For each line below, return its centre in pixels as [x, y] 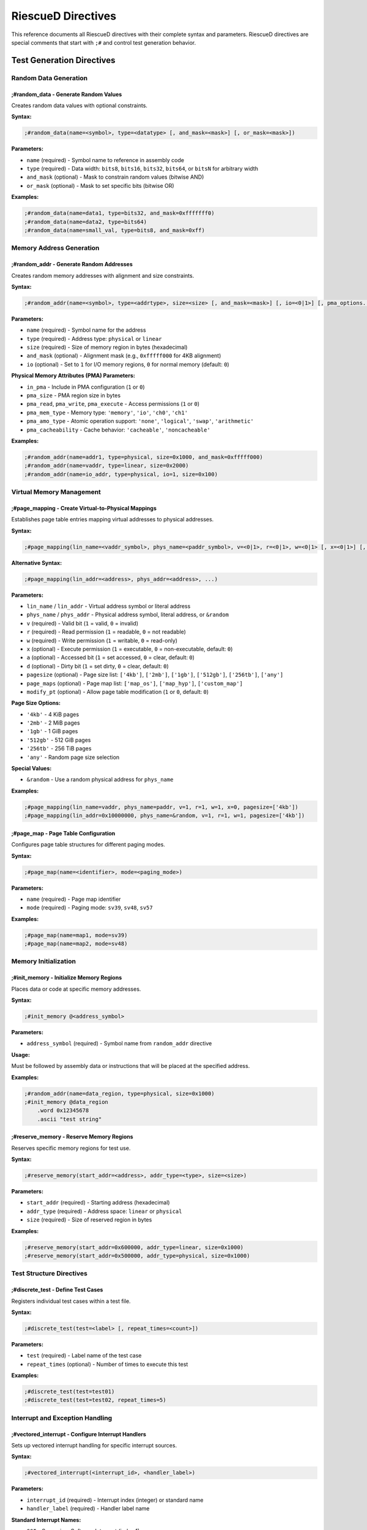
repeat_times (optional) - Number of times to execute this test [107, 1364]
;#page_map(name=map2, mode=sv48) [76, 944]
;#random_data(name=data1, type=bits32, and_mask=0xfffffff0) [119, 213]
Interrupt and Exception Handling [62, 1418]
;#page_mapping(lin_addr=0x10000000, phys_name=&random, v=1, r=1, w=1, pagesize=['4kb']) [165, 816]
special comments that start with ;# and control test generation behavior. [104, 42]
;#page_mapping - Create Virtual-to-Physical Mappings [84, 508]
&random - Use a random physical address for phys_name [100, 780]
